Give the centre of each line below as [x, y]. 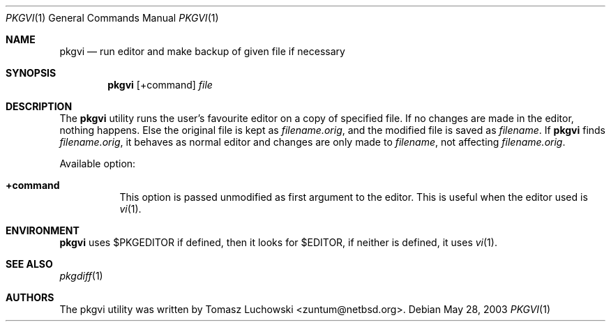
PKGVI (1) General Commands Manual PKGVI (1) [112, 18]
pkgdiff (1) [81, 276]
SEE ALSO [29, 264]
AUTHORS [30, 297]
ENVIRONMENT [43, 230]
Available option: [98, 163]
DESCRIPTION [39, 106]
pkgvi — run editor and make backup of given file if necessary [202, 51]
